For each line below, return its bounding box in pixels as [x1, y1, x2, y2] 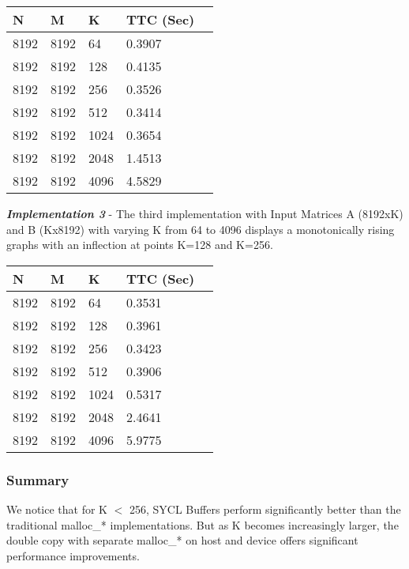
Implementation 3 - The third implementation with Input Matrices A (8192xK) [6, 205, 403, 221]
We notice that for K [6, 501, 107, 517]
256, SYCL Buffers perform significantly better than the [129, 501, 401, 517]
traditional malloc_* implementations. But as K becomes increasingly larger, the [6, 516, 399, 533]
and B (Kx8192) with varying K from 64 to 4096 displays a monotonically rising [6, 220, 395, 237]
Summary [6, 469, 69, 489]
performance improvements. [6, 547, 140, 563]
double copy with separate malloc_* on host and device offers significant [6, 532, 358, 548]
